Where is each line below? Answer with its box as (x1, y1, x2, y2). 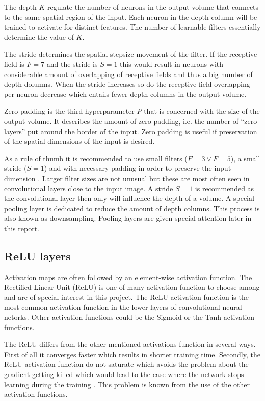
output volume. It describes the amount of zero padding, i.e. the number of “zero (4, 115, 257, 126)
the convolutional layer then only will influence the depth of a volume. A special (4, 193, 254, 204)
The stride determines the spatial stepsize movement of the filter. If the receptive (4, 48, 257, 59)
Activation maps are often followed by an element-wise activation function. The (4, 271, 252, 282)
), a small (230, 153, 260, 163)
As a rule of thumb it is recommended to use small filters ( (4, 153, 188, 163)
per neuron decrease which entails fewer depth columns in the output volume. (4, 88, 247, 99)
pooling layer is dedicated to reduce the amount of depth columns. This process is (4, 203, 260, 213)
